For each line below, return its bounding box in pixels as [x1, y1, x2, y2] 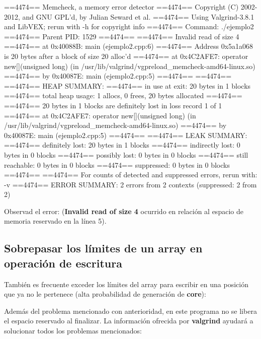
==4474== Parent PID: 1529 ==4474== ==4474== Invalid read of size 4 [4, 31, 239, 41]
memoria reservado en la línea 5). [4, 216, 107, 226]
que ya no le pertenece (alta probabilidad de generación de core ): [4, 289, 206, 299]
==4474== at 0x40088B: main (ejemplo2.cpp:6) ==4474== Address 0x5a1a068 [4, 41, 253, 51]
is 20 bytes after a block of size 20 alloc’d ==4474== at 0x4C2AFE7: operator [4, 50, 248, 61]
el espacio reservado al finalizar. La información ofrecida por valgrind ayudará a [4, 315, 253, 326]
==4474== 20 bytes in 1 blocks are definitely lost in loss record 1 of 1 [4, 100, 222, 110]
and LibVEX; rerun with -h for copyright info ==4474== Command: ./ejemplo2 [4, 21, 254, 32]
